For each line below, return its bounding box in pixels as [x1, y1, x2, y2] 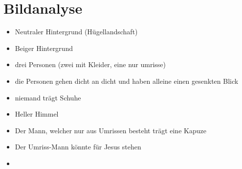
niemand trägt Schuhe [15, 92, 81, 102]
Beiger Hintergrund [15, 43, 73, 53]
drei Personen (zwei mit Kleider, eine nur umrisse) [15, 59, 166, 70]
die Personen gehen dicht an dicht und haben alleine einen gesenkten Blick [15, 75, 239, 86]
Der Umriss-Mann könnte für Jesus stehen [15, 142, 141, 152]
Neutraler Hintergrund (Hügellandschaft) [15, 26, 138, 37]
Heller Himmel [15, 109, 59, 119]
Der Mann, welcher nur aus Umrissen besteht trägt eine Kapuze [15, 125, 206, 135]
